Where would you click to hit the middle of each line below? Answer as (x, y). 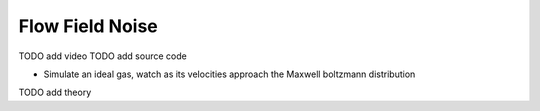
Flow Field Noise (88, 26)
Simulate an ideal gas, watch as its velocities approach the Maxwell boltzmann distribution (229, 74)
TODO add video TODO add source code (102, 56)
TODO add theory (55, 92)
